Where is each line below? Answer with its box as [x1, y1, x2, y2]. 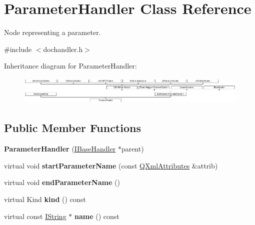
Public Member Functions [4, 120, 141, 135]
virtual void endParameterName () [4, 177, 120, 187]
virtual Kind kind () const [4, 193, 86, 204]
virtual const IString [4, 210, 66, 221]
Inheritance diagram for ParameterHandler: [4, 60, 137, 71]
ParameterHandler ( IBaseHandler [4, 143, 116, 154]
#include [4, 43, 32, 54]
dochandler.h [43, 43, 83, 54]
